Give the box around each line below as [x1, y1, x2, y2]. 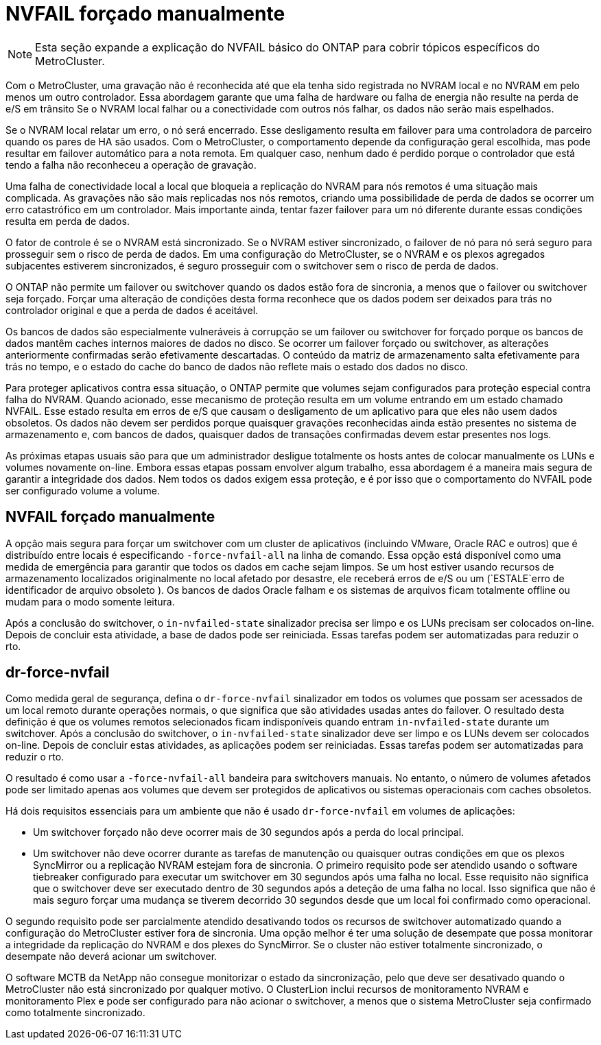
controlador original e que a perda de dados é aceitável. [5, 304, 259, 316]
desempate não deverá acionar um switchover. [5, 950, 217, 963]
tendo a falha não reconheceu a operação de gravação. [5, 158, 257, 171]
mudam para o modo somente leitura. [5, 595, 175, 608]
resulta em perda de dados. [5, 215, 130, 227]
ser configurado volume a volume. [5, 484, 160, 496]
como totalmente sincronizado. [5, 1007, 145, 1019]
